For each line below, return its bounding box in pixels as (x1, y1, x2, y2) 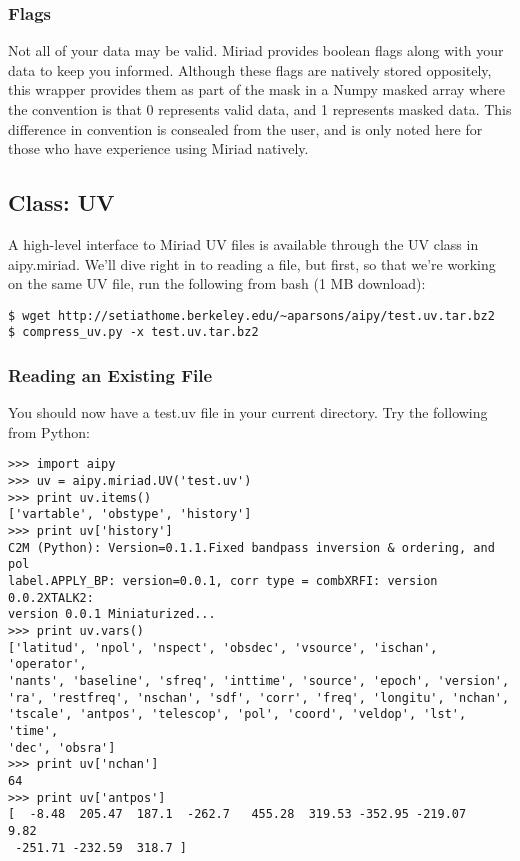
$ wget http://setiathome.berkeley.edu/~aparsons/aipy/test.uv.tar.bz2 (8, 308, 495, 323)
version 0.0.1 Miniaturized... (8, 607, 216, 622)
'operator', (8, 657, 87, 672)
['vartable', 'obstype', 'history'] (8, 507, 252, 522)
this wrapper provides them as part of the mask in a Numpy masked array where (8, 79, 505, 100)
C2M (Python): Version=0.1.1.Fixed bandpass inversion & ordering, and (8, 540, 495, 555)
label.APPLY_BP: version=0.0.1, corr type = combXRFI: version (8, 574, 438, 589)
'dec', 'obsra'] (8, 740, 116, 755)
